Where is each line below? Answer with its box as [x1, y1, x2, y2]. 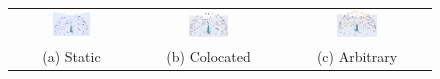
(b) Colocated [166, 46, 251, 67]
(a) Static [42, 46, 101, 67]
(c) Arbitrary [316, 46, 398, 67]
